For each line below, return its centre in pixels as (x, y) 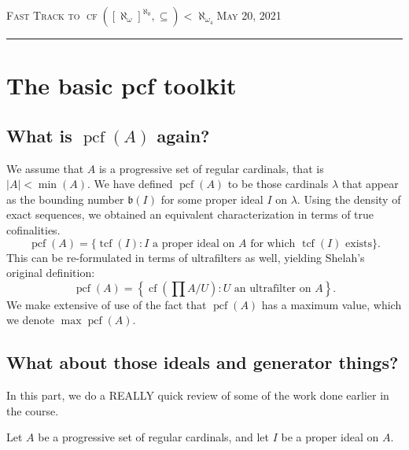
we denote (31, 320)
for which (273, 243)
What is (39, 135)
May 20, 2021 (249, 15)
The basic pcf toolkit (122, 85)
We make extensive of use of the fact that (107, 304)
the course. (33, 410)
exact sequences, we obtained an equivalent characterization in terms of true (190, 214)
